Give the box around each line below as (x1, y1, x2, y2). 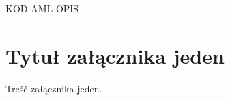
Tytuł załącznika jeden (5, 41, 225, 69)
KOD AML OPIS (5, 1, 79, 15)
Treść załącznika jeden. (5, 81, 102, 95)
